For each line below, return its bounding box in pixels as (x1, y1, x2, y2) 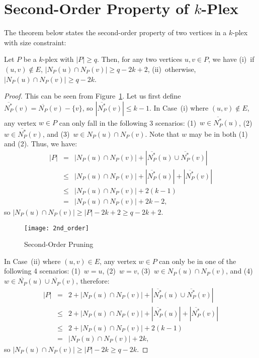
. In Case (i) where (149, 102, 209, 113)
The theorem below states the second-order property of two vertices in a (4, 27, 227, 38)
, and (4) (226, 265, 253, 276)
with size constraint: (4, 37, 66, 47)
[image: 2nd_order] (24, 224, 89, 232)
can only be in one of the (159, 255, 236, 266)
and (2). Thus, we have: (4, 138, 77, 149)
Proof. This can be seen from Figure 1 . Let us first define (4, 91, 181, 101)
